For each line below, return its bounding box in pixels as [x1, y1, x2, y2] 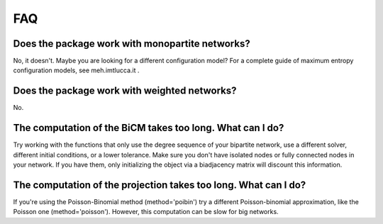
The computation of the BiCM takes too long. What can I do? [13, 122, 284, 134]
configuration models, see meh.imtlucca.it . [13, 66, 140, 74]
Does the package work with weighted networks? [13, 85, 237, 97]
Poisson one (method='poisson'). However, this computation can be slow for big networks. [13, 208, 279, 216]
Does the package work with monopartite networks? [13, 38, 251, 50]
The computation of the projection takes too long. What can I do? [13, 179, 306, 191]
